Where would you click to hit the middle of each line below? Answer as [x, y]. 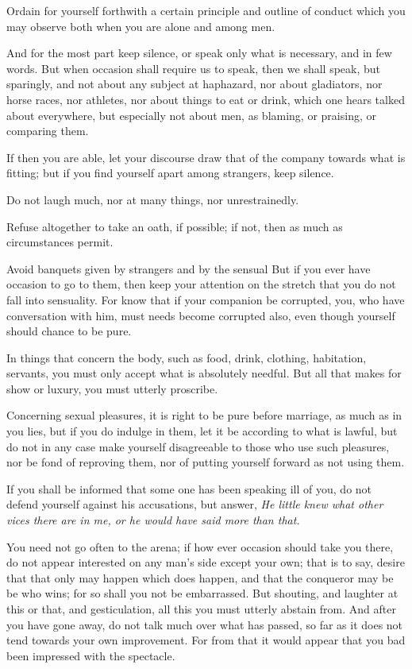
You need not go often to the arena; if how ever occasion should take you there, [200, 546]
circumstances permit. [60, 242]
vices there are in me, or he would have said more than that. [153, 520]
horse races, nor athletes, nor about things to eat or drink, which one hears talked [206, 99]
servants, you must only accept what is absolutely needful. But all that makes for [204, 373]
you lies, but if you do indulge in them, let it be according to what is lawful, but [202, 431]
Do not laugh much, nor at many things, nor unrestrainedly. [153, 199]
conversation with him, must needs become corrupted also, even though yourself [201, 315]
